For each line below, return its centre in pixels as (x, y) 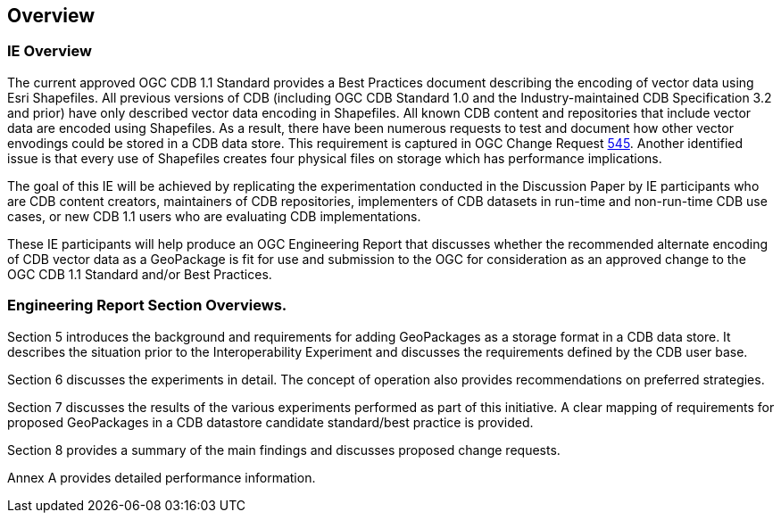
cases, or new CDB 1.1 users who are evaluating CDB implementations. (214, 216)
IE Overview (50, 51)
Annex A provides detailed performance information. (162, 477)
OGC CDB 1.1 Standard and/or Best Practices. (140, 274)
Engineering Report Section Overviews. (147, 305)
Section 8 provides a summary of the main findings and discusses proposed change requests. (284, 450)
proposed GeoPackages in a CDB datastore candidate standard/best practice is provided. (270, 422)
